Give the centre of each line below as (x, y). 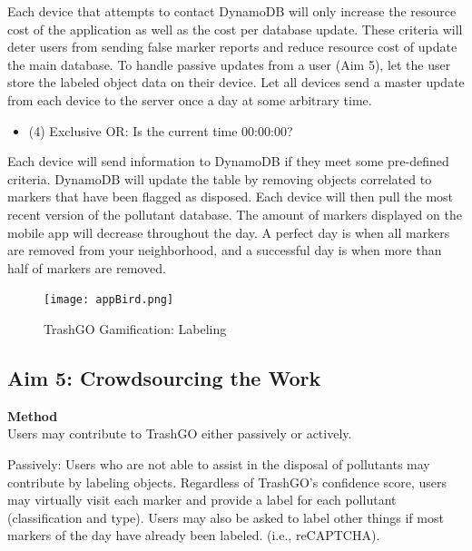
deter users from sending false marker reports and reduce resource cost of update (232, 47)
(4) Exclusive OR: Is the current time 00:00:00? (161, 130)
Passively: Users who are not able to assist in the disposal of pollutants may (219, 463)
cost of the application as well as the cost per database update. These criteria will (235, 29)
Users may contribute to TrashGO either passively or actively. (180, 433)
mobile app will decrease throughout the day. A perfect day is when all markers (229, 232)
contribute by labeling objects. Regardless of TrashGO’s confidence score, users (227, 482)
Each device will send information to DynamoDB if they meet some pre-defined (228, 161)
